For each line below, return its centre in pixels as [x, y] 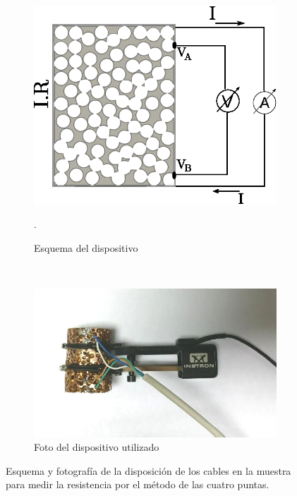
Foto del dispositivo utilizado [97, 447]
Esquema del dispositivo [86, 247]
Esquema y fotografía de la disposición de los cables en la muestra [148, 470]
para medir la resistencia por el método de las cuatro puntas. [138, 484]
